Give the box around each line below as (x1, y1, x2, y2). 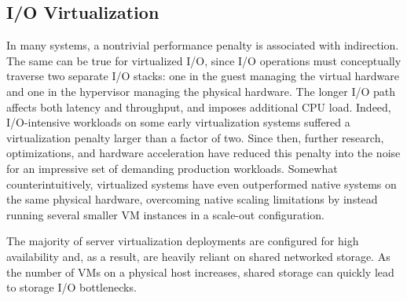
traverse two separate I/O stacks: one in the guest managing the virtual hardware (6, 68, 399, 84)
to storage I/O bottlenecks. (6, 279, 137, 295)
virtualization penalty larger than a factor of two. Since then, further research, (6, 129, 384, 145)
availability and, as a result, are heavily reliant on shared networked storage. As (6, 248, 390, 264)
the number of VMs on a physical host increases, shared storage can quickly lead (6, 263, 394, 280)
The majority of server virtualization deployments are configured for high (6, 233, 359, 249)
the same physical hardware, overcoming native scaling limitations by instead (6, 191, 378, 207)
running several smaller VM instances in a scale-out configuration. (6, 206, 324, 222)
